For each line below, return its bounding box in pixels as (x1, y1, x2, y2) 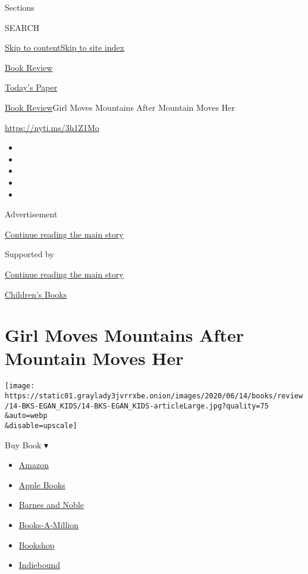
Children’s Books (5, 288, 67, 300)
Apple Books (18, 478, 65, 491)
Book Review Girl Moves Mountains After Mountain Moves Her (5, 101, 235, 113)
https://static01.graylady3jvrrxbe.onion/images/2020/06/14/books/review (5, 392, 303, 401)
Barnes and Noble (18, 498, 84, 511)
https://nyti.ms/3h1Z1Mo (5, 121, 99, 133)
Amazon (18, 458, 49, 471)
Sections (5, 1, 34, 13)
